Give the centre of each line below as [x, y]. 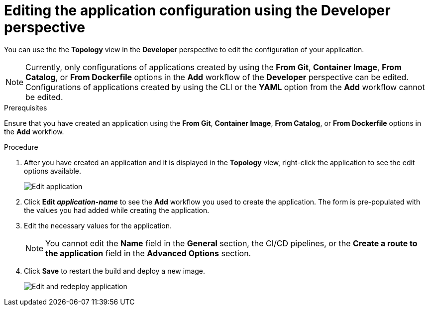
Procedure [21, 147]
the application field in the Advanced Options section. [148, 253]
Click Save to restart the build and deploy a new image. [115, 271]
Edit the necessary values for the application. [98, 225]
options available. [53, 171]
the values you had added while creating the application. [117, 210]
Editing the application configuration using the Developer [197, 10]
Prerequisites [26, 107]
